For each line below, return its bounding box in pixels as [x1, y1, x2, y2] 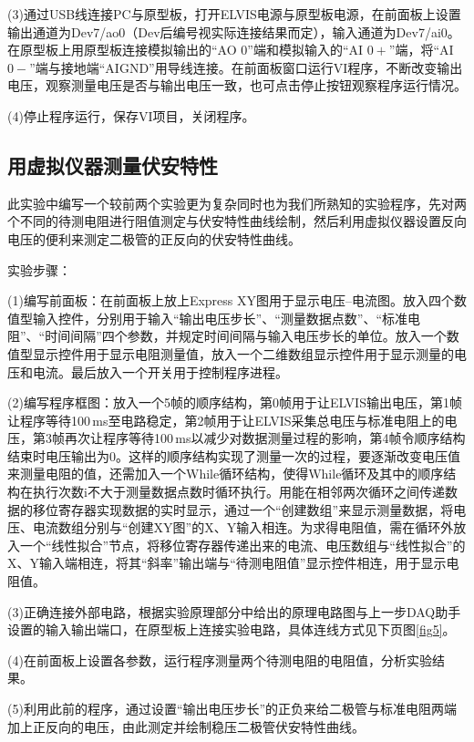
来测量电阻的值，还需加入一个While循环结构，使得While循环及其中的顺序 [7, 464, 444, 483]
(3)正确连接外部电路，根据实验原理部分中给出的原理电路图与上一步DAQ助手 [7, 602, 461, 621]
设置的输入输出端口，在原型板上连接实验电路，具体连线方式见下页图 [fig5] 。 [7, 620, 456, 639]
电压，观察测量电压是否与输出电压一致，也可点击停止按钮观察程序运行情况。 [7, 76, 467, 95]
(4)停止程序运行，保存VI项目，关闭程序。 [7, 106, 255, 125]
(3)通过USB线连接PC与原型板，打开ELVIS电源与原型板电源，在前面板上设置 [7, 5, 461, 23]
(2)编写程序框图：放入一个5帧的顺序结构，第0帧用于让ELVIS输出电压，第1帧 [7, 393, 462, 412]
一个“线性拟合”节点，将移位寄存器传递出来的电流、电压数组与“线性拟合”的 [19, 535, 466, 554]
